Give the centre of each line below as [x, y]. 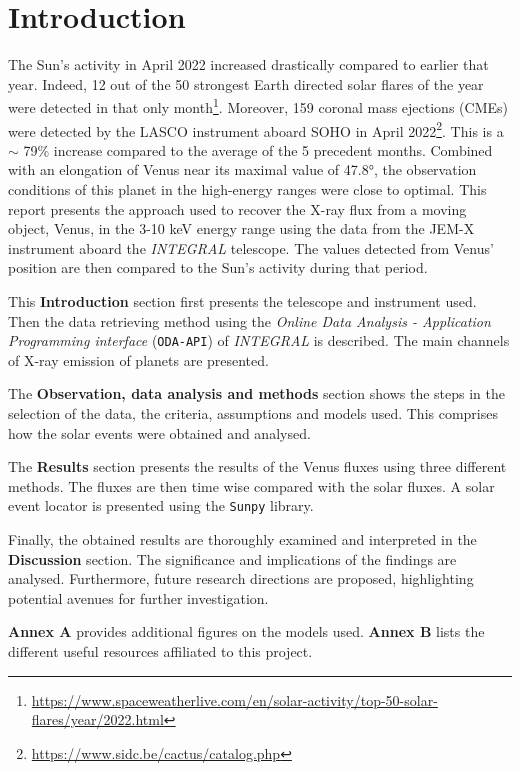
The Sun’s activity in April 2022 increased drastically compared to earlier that [248, 64]
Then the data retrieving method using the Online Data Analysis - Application [249, 320]
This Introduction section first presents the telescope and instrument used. [242, 300]
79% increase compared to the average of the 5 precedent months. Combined [258, 149]
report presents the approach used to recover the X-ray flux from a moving [237, 208]
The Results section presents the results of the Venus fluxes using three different [257, 466]
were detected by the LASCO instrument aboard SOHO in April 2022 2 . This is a [256, 129]
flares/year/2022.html [97, 719]
